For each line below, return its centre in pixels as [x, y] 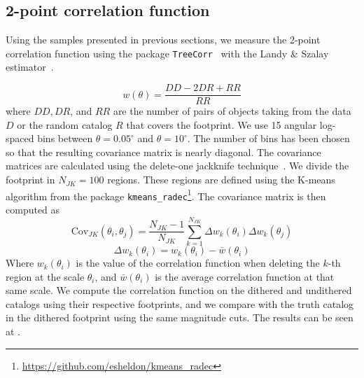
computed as [33, 209]
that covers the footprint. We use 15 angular [222, 124]
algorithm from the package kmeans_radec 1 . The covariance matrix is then [166, 195]
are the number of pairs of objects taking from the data [232, 111]
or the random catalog [65, 124]
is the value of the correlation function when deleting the [198, 263]
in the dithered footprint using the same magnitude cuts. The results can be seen [180, 317]
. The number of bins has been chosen [268, 138]
